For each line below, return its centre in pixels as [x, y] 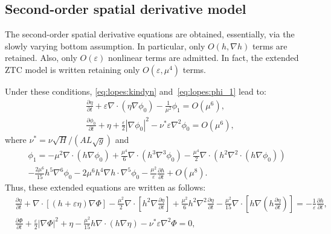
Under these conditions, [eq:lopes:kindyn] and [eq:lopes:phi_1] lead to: [136, 91]
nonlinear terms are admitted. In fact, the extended [203, 58]
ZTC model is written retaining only [72, 69]
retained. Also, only [41, 58]
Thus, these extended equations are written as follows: [105, 187]
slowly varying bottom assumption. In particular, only [105, 46]
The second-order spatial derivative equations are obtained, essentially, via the [150, 34]
